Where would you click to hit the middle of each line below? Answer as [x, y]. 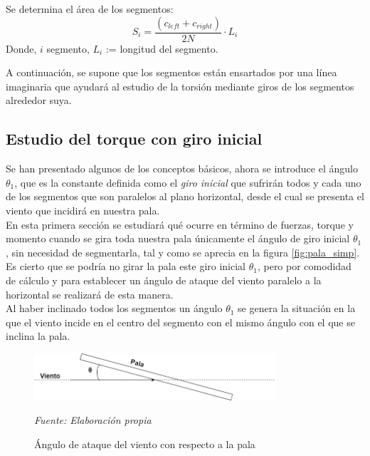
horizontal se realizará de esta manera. [90, 294]
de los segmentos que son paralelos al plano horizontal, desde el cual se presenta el [185, 196]
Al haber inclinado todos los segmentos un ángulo [114, 308]
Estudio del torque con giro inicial [134, 139]
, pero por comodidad [304, 266]
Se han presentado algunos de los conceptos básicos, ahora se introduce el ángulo [182, 169]
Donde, [21, 48]
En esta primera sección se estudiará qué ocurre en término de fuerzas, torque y [180, 224]
